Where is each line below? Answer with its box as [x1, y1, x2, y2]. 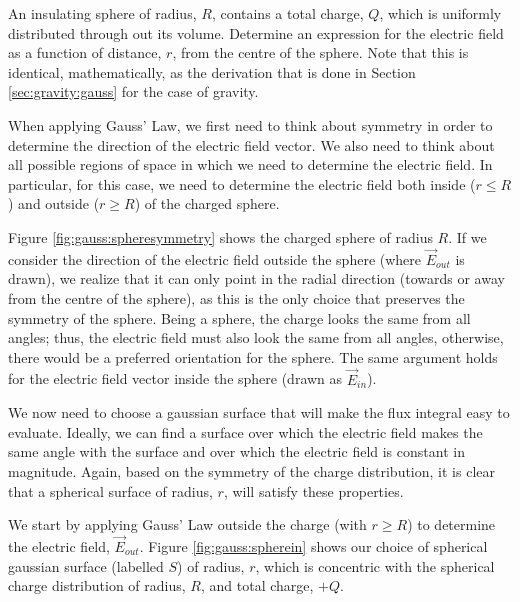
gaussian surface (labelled [8, 555, 164, 576]
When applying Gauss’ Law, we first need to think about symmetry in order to [8, 114, 493, 135]
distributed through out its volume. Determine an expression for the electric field [8, 22, 504, 43]
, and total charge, [200, 575, 314, 596]
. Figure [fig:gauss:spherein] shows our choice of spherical [139, 535, 488, 556]
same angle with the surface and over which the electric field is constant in [8, 441, 465, 462]
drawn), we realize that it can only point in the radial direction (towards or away [8, 268, 505, 289]
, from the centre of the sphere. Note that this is [172, 42, 469, 63]
